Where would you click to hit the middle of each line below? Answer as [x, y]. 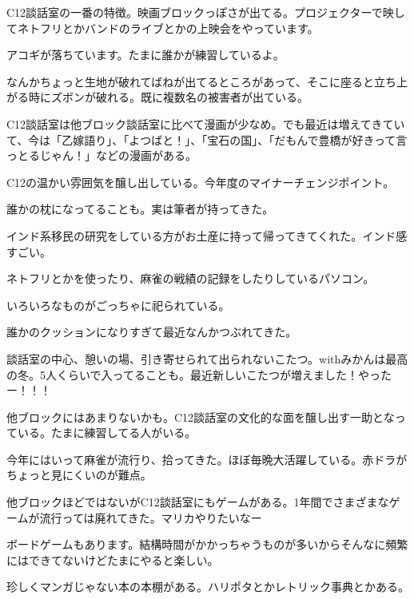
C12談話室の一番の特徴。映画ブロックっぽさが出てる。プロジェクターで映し [206, 12]
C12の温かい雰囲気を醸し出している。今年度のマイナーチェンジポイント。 [201, 182]
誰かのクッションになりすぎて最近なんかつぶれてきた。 [152, 332]
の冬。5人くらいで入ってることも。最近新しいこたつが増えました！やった [199, 374]
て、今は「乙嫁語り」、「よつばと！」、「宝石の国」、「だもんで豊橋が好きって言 [207, 139]
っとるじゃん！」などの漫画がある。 [102, 155]
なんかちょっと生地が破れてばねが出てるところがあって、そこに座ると [190, 81]
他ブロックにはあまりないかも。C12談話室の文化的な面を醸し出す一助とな [201, 417]
